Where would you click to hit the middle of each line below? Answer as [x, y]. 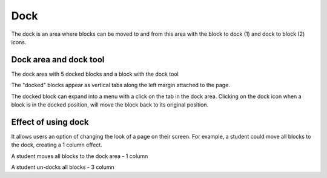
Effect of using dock [50, 122]
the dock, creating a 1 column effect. [57, 145]
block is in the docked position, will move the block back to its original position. [110, 105]
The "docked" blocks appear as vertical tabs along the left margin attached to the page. [121, 85]
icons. [19, 42]
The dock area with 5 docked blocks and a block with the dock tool [95, 74]
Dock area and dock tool [58, 60]
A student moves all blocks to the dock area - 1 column [80, 156]
